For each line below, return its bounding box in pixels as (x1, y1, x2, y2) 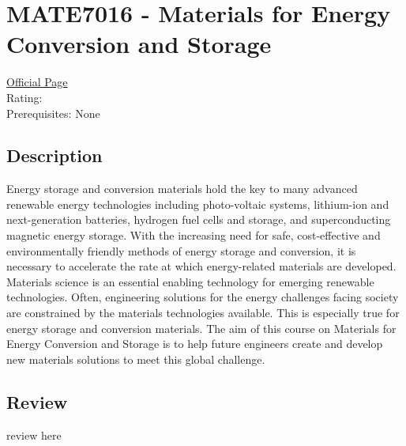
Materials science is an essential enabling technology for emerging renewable (6, 273, 374, 289)
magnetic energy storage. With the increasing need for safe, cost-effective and (6, 227, 381, 244)
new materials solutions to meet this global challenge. (6, 350, 265, 367)
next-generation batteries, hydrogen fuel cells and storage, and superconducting (6, 211, 391, 228)
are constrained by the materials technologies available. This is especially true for (6, 304, 400, 321)
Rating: (6, 89, 43, 105)
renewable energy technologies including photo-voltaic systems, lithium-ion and (6, 195, 389, 212)
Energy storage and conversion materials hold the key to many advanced (6, 180, 358, 197)
